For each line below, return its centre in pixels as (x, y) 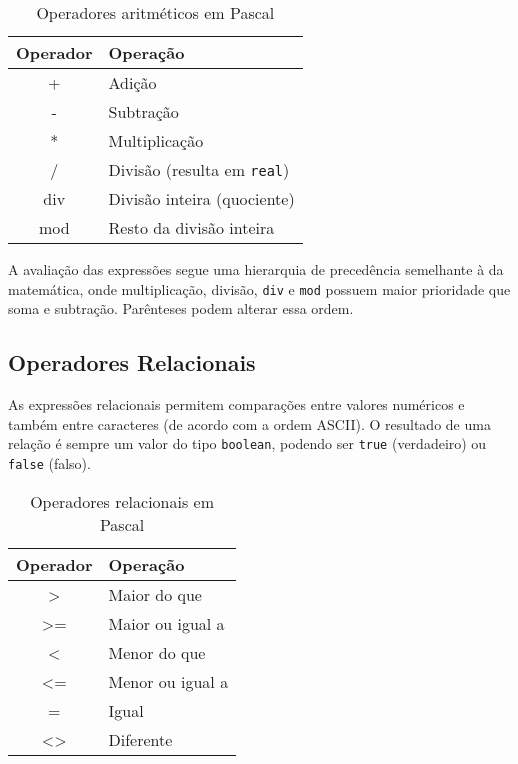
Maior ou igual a (166, 623)
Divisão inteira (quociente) (201, 198)
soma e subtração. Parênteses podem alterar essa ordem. (181, 308)
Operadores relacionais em (122, 501)
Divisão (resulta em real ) (199, 169)
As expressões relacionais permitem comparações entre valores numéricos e (236, 404)
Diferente (140, 739)
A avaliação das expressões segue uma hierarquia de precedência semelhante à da (256, 269)
